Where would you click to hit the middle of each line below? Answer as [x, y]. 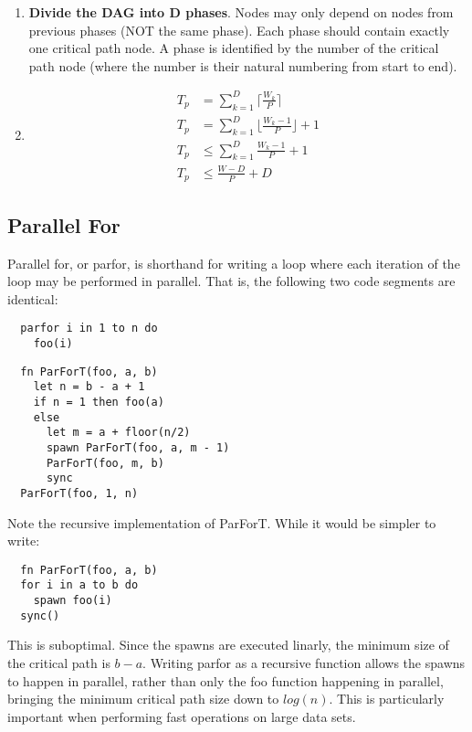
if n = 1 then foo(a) [99, 402]
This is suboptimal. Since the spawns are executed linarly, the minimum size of [228, 645]
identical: [33, 298]
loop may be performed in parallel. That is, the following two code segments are [231, 281]
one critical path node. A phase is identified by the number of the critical [234, 48]
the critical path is [59, 662]
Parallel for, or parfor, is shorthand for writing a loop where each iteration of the [234, 263]
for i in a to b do [79, 585]
